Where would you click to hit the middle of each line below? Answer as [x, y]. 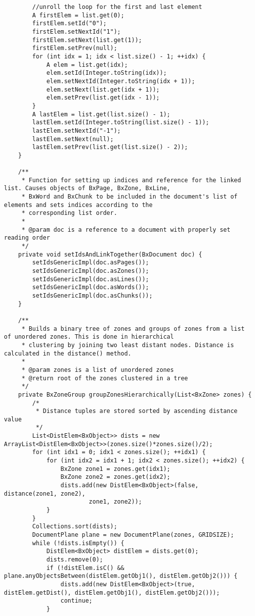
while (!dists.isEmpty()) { [78, 543]
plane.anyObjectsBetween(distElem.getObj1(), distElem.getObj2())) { [121, 576]
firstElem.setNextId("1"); [77, 31]
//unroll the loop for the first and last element [117, 7]
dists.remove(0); [75, 559]
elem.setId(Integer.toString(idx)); [106, 73]
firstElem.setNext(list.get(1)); [87, 40]
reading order [27, 238]
